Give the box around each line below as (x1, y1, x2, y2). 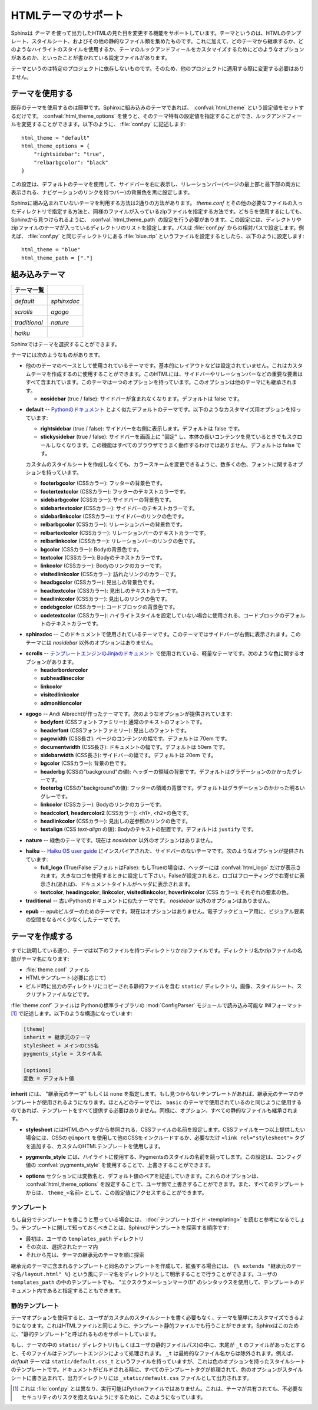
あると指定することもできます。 (47, 1287, 124, 1294)
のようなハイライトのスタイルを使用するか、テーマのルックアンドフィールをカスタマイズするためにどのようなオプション (11, 46, 304, 53)
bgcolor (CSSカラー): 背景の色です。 (40, 760, 130, 767)
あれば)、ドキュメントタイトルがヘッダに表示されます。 (58, 880, 194, 888)
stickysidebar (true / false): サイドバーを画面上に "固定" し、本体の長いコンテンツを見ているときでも (40, 433, 287, 441)
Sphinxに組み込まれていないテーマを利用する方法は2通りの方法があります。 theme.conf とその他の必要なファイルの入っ (11, 199, 303, 206)
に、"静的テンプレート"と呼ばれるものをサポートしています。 (11, 1330, 160, 1337)
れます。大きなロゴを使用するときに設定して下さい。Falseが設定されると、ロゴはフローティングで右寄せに (40, 872, 300, 879)
